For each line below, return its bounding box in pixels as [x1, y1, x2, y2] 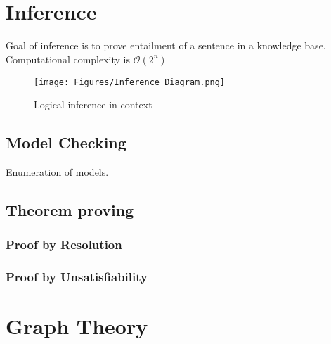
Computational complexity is [6, 51, 131, 66]
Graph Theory [6, 312, 148, 340]
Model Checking [6, 132, 126, 153]
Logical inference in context [34, 97, 152, 112]
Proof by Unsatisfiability [6, 268, 148, 286]
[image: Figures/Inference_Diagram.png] [34, 77, 226, 87]
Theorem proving [6, 199, 134, 221]
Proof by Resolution [6, 236, 122, 253]
